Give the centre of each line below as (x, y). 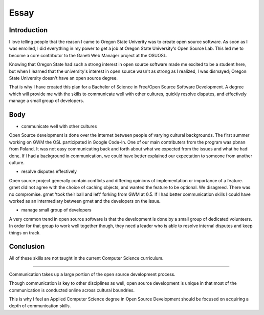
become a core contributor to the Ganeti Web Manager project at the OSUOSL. (88, 55)
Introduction (28, 30)
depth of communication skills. (40, 306)
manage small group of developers (56, 210)
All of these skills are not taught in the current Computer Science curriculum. (86, 258)
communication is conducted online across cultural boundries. (72, 290)
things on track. (25, 232)
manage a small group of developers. (46, 101)
